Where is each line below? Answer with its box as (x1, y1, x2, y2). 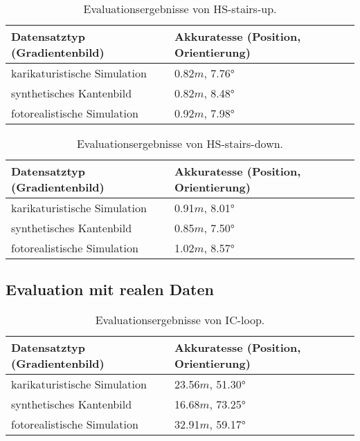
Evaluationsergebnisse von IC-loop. (95, 312, 265, 328)
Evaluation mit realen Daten (6, 279, 214, 300)
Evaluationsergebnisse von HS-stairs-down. (76, 135, 284, 151)
